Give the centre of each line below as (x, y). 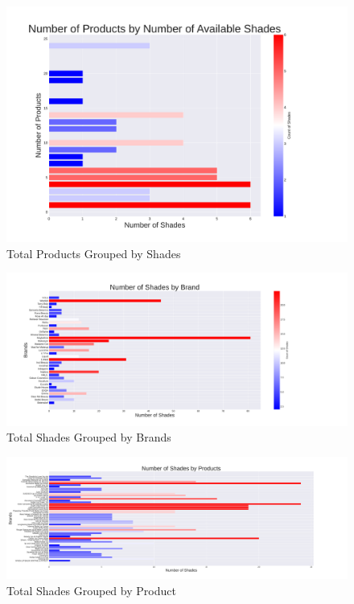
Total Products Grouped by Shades (94, 253)
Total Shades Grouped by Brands (89, 437)
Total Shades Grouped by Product (91, 590)
